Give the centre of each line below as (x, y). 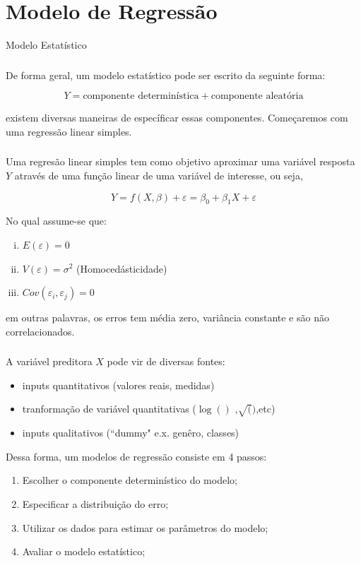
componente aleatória (257, 96)
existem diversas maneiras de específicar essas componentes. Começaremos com (177, 118)
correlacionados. (40, 331)
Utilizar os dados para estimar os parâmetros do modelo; (145, 527)
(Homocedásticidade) (122, 268)
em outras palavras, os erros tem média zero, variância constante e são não (167, 318)
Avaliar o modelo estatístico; (84, 551)
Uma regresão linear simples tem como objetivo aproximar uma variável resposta (180, 161)
